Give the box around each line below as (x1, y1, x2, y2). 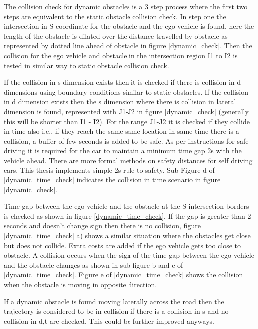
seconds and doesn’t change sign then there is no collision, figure (4, 220, 201, 231)
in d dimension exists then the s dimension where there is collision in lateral (4, 96, 236, 107)
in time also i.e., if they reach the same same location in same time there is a (4, 126, 239, 136)
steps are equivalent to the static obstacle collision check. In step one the (4, 11, 226, 21)
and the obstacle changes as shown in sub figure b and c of (4, 259, 183, 270)
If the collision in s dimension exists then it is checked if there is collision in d (4, 77, 241, 87)
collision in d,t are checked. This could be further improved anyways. (4, 315, 214, 326)
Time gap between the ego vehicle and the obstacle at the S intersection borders (4, 201, 249, 211)
